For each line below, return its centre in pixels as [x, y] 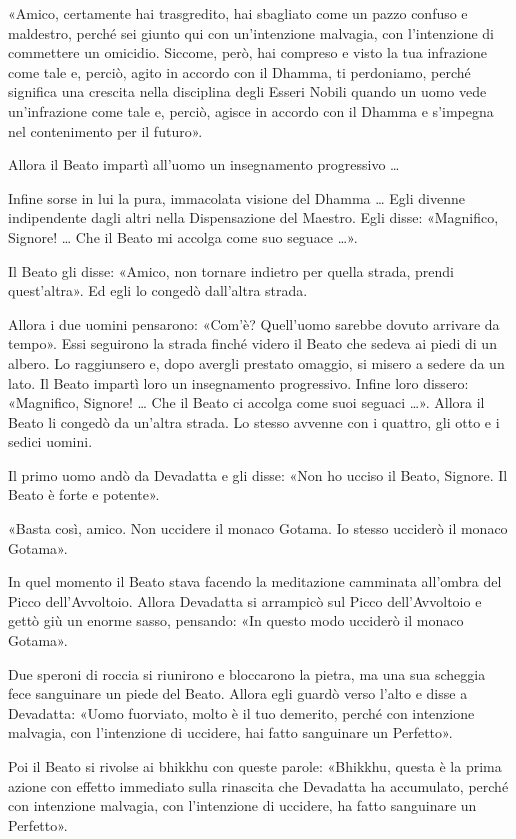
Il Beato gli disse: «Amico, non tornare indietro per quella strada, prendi [231, 270]
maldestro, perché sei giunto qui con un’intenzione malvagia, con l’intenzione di [251, 32]
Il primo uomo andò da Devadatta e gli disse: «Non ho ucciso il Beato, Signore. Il [258, 474]
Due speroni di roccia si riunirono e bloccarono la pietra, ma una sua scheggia [247, 673]
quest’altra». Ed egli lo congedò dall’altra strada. [158, 290]
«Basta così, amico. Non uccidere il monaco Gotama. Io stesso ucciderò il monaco [258, 528]
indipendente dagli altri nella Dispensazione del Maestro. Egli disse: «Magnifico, [253, 217]
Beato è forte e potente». [84, 494]
